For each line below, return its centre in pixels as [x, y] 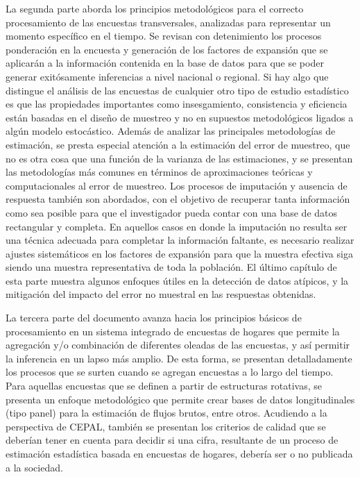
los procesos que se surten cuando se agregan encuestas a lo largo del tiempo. [170, 372]
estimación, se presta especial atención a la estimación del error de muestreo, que [178, 144]
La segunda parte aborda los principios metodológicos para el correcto [155, 8]
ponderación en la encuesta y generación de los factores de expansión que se [167, 49]
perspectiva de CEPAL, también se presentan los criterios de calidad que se [166, 426]
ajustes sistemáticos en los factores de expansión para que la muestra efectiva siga [179, 253]
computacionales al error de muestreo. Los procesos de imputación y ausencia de [177, 185]
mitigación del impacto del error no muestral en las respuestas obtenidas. [161, 294]
